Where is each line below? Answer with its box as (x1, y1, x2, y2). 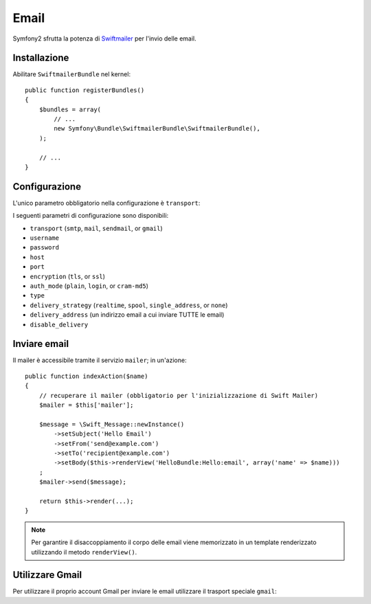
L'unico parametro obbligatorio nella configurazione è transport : (12, 199, 201, 207)
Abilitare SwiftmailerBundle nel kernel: (12, 70, 131, 78)
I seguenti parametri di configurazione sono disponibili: (12, 212, 169, 220)
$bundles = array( (38, 105, 102, 113)
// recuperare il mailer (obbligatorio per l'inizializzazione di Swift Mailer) (38, 392, 319, 399)
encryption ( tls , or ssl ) (30, 272, 106, 280)
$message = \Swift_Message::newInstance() (38, 420, 185, 428)
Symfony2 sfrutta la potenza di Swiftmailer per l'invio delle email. (12, 34, 196, 43)
